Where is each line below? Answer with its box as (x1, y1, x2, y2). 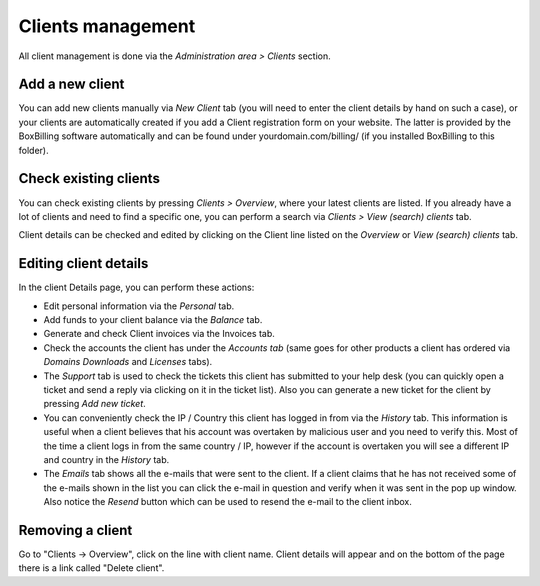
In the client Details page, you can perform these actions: (18, 281, 255, 294)
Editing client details (18, 255, 149, 272)
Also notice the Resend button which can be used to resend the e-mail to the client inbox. (43, 496, 412, 508)
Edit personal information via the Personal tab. (43, 300, 235, 312)
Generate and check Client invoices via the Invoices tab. (43, 328, 275, 340)
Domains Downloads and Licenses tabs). (43, 356, 213, 368)
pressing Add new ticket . (43, 398, 147, 410)
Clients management (18, 15, 196, 37)
